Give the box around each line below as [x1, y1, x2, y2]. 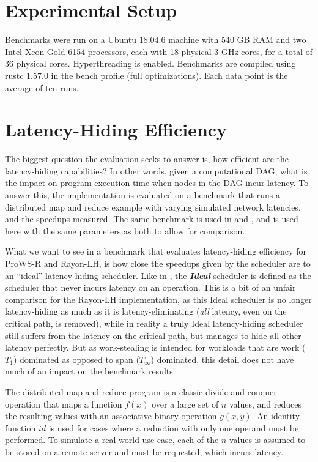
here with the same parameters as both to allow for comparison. [5, 224, 245, 237]
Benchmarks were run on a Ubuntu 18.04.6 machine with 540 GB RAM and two [5, 33, 306, 46]
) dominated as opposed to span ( [13, 352, 139, 365]
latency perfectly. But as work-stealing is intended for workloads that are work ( [5, 341, 306, 354]
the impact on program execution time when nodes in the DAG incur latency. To [5, 176, 309, 189]
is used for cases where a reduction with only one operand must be [48, 421, 299, 434]
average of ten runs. [5, 81, 79, 94]
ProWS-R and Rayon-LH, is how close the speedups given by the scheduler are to [5, 256, 311, 269]
